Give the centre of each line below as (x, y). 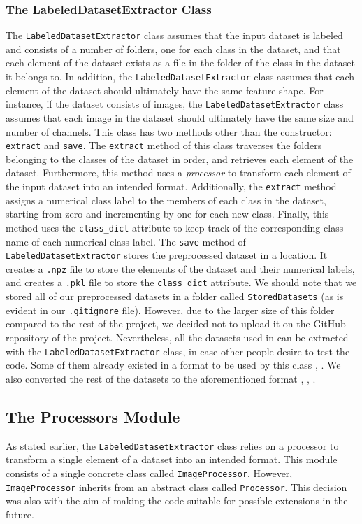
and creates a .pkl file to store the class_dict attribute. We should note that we (181, 282)
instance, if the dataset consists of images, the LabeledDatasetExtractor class (175, 104)
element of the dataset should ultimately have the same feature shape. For (165, 90)
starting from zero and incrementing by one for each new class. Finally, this (167, 214)
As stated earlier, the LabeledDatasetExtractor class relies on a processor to (172, 445)
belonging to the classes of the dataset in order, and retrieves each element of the (180, 158)
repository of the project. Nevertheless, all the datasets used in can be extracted (177, 338)
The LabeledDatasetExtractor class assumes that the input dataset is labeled (174, 35)
